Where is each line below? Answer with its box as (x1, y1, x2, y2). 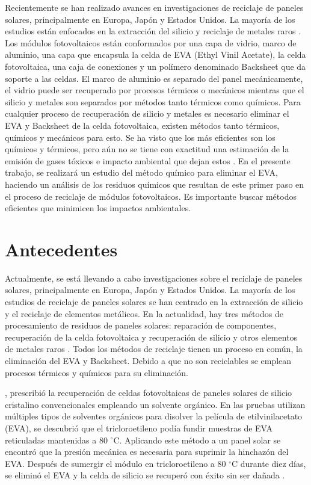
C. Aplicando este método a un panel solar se (113, 433, 281, 446)
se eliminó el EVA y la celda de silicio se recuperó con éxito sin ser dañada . (5, 469, 285, 481)
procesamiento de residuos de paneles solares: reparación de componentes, (5, 319, 277, 332)
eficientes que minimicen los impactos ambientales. (5, 202, 191, 214)
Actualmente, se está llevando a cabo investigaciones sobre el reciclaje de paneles (5, 271, 303, 284)
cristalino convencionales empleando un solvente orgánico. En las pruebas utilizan (5, 398, 306, 410)
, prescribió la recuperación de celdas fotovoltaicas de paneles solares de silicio (5, 386, 292, 399)
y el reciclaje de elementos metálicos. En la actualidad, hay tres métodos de (5, 307, 283, 320)
